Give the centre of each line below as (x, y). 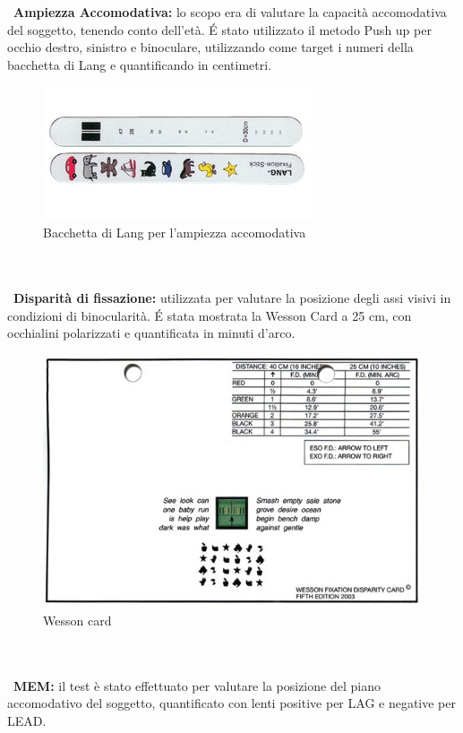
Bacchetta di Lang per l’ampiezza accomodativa (175, 233)
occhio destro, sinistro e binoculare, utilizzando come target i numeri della (210, 47)
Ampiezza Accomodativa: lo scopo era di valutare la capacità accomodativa (230, 12)
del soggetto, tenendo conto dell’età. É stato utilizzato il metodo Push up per (219, 29)
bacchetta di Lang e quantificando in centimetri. (140, 64)
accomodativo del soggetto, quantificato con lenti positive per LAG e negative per (232, 703)
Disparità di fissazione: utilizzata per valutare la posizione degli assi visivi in (232, 297)
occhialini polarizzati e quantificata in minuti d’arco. (151, 333)
